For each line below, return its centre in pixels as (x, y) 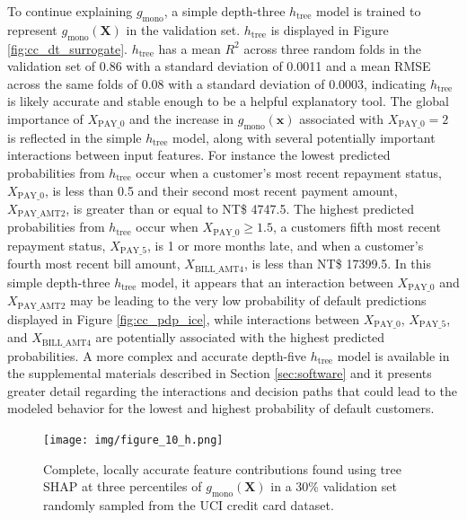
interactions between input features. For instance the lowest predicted (199, 155)
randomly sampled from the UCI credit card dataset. (189, 505)
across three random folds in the (332, 48)
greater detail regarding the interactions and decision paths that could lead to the (232, 390)
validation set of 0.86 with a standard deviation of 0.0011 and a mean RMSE (219, 66)
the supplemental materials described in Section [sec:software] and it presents (220, 373)
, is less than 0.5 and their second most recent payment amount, (221, 190)
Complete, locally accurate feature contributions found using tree (222, 468)
